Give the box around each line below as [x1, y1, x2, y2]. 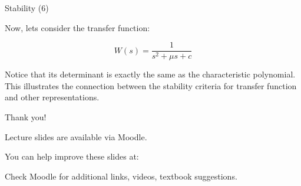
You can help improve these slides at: [5, 150, 139, 163]
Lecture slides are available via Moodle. [5, 130, 147, 143]
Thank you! [5, 111, 47, 123]
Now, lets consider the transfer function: [5, 21, 150, 33]
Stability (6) [5, 2, 49, 13]
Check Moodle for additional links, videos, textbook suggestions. [5, 170, 237, 182]
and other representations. [5, 91, 100, 103]
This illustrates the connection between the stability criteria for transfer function [5, 79, 297, 92]
